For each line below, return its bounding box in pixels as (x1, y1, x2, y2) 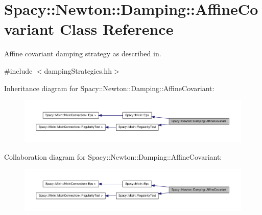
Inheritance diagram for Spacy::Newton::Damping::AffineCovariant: (4, 82, 215, 93)
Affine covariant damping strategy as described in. (4, 48, 161, 59)
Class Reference (59, 18, 174, 39)
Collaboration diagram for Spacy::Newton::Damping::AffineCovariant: (4, 151, 222, 162)
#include (4, 65, 33, 76)
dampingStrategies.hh (44, 65, 112, 76)
